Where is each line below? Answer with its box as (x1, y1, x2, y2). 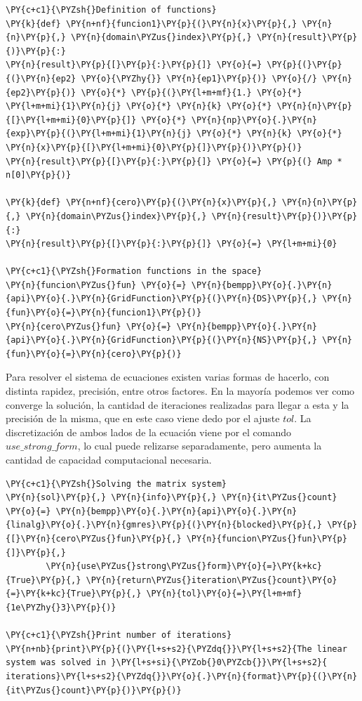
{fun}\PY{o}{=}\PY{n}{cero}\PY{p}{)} (6, 348, 182, 359)
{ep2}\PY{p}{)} (6, 87, 76, 98)
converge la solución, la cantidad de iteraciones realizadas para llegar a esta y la (6, 397, 349, 412)
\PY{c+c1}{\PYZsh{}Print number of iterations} (6, 630, 232, 641)
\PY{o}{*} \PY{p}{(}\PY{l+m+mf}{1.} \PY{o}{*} (81, 87, 302, 98)
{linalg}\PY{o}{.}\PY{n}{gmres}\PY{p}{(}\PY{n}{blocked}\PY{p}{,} (6, 520, 323, 530)
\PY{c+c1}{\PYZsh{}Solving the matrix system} (6, 478, 227, 489)
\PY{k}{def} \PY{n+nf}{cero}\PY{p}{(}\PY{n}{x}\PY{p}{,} (6, 197, 277, 208)
